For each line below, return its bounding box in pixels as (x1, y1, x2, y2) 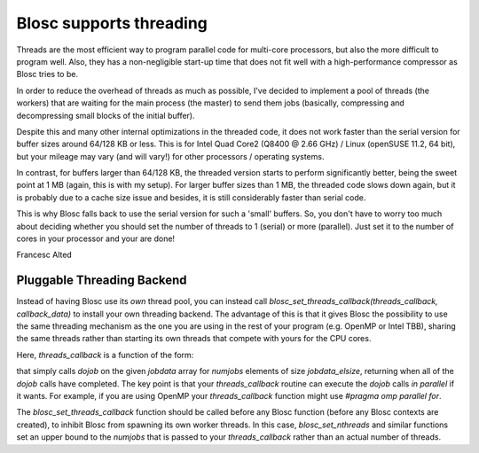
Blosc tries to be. (16, 69, 79, 80)
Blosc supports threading (16, 13, 208, 33)
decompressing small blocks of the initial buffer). (16, 110, 195, 121)
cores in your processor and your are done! (16, 233, 176, 244)
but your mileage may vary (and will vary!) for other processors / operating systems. (16, 151, 325, 161)
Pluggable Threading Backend (16, 273, 187, 288)
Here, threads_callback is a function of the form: (16, 349, 194, 360)
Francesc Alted (16, 249, 73, 261)
